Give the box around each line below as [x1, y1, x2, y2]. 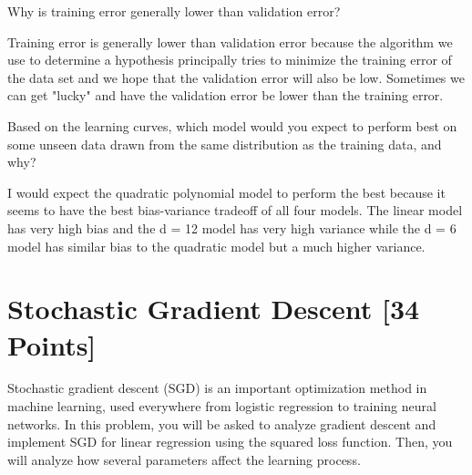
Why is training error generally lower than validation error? [7, 2, 341, 20]
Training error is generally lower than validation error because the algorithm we [7, 32, 453, 51]
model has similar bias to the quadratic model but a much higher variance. [7, 236, 426, 255]
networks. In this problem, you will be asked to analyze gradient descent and [7, 414, 436, 433]
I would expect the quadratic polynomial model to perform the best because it [7, 182, 446, 201]
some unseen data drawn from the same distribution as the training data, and [7, 134, 442, 153]
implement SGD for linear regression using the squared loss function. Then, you [7, 432, 453, 451]
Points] [7, 325, 97, 363]
